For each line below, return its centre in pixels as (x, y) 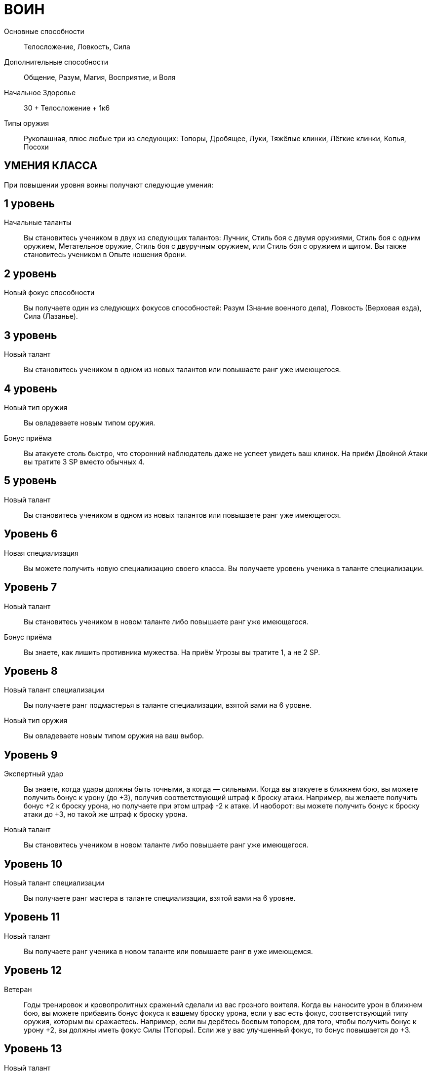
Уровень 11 (32, 917)
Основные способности (44, 31)
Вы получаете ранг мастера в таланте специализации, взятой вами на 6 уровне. (160, 898)
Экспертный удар (34, 774)
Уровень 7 (31, 587)
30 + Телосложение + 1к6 (67, 108)
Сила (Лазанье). (51, 316)
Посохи (36, 147)
